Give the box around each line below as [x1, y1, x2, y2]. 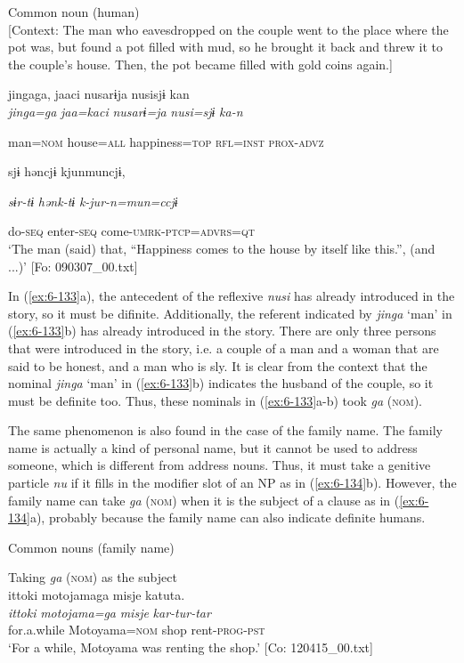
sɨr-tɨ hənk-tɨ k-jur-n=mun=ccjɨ [8, 191, 178, 210]
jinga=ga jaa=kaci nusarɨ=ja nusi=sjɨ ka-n [8, 101, 243, 120]
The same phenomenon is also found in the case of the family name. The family [8, 421, 443, 440]
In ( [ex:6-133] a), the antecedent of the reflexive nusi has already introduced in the [8, 287, 455, 305]
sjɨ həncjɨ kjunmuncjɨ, [8, 162, 126, 181]
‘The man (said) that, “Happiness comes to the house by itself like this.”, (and [8, 239, 436, 257]
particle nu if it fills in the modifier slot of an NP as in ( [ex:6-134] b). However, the [8, 473, 457, 492]
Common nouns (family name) [8, 538, 175, 556]
